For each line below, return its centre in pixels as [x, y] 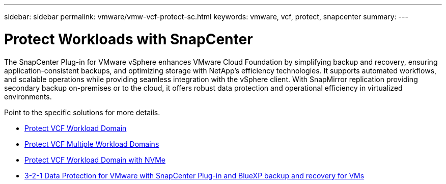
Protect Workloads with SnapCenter [129, 39]
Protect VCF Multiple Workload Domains [92, 144]
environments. [28, 96]
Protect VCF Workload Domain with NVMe [95, 160]
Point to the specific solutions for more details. [82, 112]
